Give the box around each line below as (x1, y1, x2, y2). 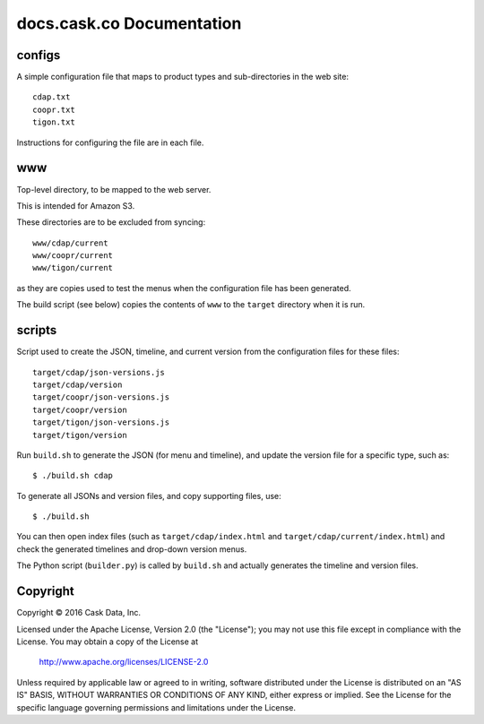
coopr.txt (32, 104, 75, 115)
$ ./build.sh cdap (32, 470, 114, 481)
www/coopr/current (32, 251, 114, 261)
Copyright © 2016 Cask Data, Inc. (16, 608, 141, 618)
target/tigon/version (32, 430, 127, 440)
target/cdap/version (32, 379, 123, 390)
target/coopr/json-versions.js (32, 392, 170, 402)
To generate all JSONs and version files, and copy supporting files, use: (16, 490, 281, 501)
